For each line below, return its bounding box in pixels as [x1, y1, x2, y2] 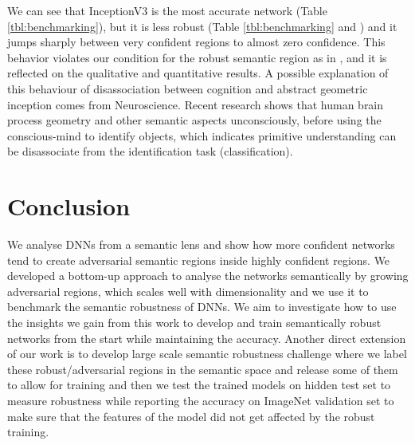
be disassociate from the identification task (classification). [7, 143, 293, 159]
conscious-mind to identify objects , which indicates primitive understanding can [7, 127, 397, 144]
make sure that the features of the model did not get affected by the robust [7, 408, 375, 424]
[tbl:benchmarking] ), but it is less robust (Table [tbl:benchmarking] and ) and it [7, 18, 397, 34]
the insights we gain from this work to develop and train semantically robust [7, 314, 382, 331]
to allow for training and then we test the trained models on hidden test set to [7, 376, 391, 393]
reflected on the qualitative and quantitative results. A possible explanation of [7, 65, 389, 81]
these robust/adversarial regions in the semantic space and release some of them [7, 360, 398, 377]
